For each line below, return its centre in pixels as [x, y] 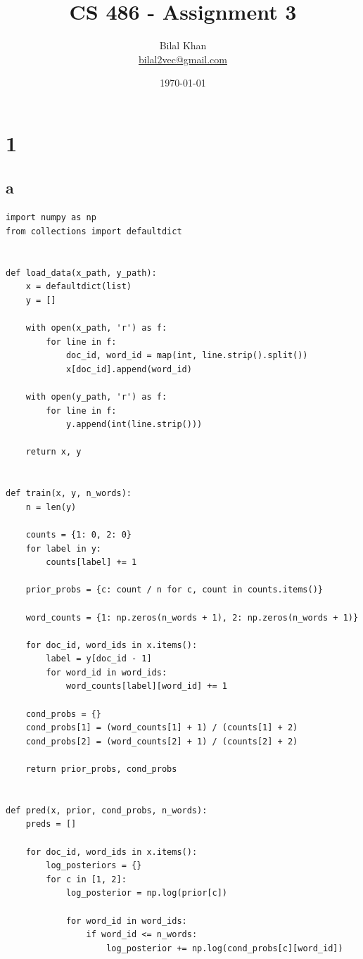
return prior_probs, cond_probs [101, 769]
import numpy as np [51, 218]
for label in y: [64, 548]
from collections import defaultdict [94, 231]
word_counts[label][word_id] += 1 [146, 686]
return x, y [53, 452]
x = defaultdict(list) [78, 287]
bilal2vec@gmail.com [183, 59]
